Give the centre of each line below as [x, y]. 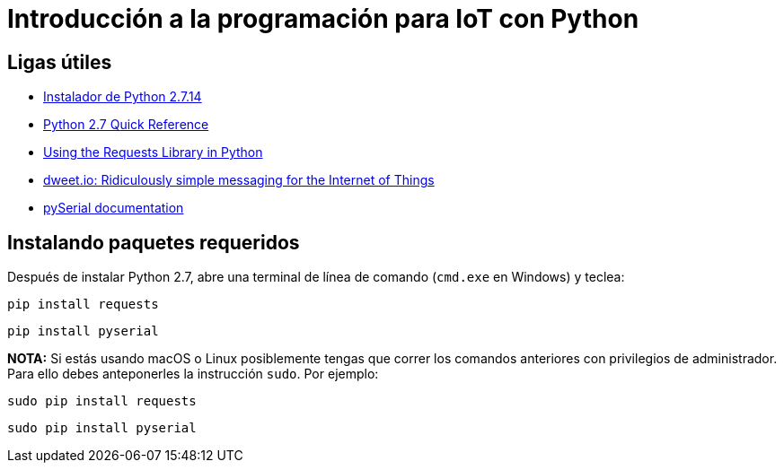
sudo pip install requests [102, 401]
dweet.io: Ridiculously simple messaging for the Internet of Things [239, 180]
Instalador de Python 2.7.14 [123, 97]
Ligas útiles [60, 62]
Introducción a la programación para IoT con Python [323, 19]
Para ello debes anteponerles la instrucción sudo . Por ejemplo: [193, 374]
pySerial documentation [114, 208]
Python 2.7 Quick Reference [126, 125]
